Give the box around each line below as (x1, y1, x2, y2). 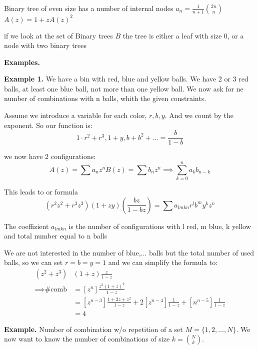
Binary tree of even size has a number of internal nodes (4, 3, 173, 13)
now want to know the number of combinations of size (4, 333, 170, 344)
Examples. (4, 56, 40, 67)
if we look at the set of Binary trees (4, 30, 113, 40)
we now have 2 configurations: (4, 151, 96, 161)
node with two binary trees (4, 40, 87, 50)
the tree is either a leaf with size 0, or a (122, 30, 244, 40)
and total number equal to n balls (4, 230, 107, 241)
